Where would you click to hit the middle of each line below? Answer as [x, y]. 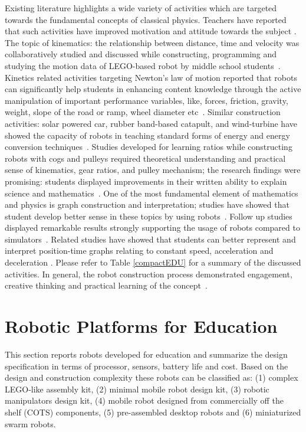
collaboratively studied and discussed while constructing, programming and [141, 54]
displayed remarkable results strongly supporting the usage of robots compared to [152, 228]
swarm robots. [30, 423]
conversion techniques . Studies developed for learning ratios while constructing [149, 147]
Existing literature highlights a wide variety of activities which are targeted [141, 8]
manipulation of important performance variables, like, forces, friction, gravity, [147, 100]
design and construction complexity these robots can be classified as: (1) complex [152, 377]
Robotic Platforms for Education [141, 326]
